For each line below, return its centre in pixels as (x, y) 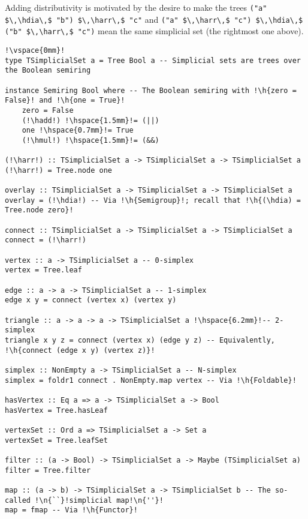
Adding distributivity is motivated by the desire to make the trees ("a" (136, 7)
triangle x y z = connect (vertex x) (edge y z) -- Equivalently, (140, 340)
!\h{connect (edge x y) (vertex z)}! (80, 350)
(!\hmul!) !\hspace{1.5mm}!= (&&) (90, 140)
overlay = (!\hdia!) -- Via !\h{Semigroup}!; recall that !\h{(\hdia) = (153, 200)
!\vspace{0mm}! (35, 50)
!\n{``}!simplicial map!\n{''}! (99, 500)
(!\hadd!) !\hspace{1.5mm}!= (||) (90, 120)
